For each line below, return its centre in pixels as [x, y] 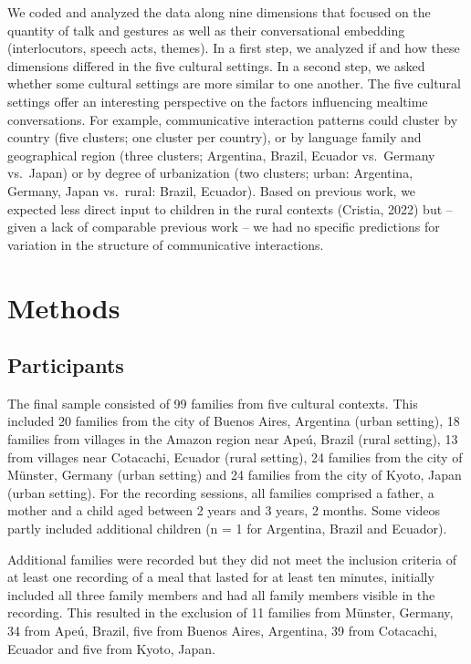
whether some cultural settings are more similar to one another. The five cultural [234, 83]
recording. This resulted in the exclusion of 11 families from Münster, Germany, [230, 612]
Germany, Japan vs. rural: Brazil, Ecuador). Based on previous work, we [212, 190]
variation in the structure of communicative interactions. [166, 244]
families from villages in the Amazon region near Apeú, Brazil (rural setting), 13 [233, 439]
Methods [64, 307]
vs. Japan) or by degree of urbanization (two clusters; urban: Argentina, [210, 173]
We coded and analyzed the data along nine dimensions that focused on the [219, 12]
